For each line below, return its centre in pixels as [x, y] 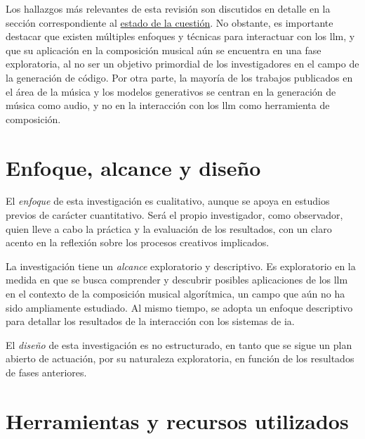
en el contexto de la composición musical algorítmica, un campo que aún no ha [175, 294]
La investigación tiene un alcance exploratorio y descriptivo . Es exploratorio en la [181, 266]
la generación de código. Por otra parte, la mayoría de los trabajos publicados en [179, 77]
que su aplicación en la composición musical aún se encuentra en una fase [164, 50]
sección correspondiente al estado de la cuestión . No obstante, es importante [170, 22]
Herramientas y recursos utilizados [177, 420]
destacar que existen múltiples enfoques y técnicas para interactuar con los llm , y [180, 36]
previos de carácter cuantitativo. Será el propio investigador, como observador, [174, 215]
